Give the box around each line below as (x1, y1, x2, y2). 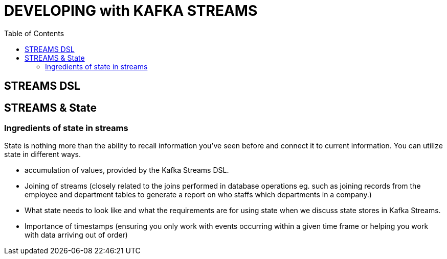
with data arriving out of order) (25, 230, 128, 240)
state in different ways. (4, 150, 81, 159)
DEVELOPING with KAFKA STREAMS (4, 2, 258, 19)
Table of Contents (4, 29, 64, 38)
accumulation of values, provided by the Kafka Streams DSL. (25, 166, 229, 175)
